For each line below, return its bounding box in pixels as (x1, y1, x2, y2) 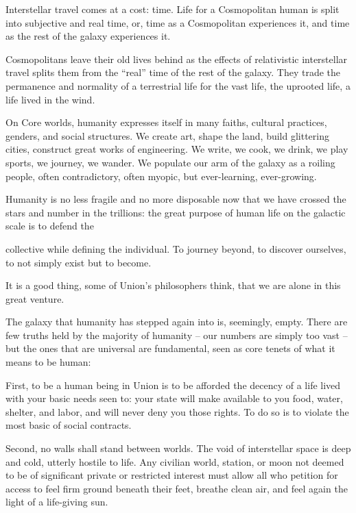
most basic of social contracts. (5, 418, 132, 432)
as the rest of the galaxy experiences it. (5, 29, 171, 43)
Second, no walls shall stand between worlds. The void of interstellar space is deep (5, 441, 351, 455)
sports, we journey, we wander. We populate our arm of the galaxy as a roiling (5, 155, 335, 169)
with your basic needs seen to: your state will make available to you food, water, (5, 391, 343, 405)
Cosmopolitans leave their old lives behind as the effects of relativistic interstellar (5, 51, 348, 66)
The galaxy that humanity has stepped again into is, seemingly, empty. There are (5, 314, 348, 329)
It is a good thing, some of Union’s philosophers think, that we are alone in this (5, 278, 341, 292)
